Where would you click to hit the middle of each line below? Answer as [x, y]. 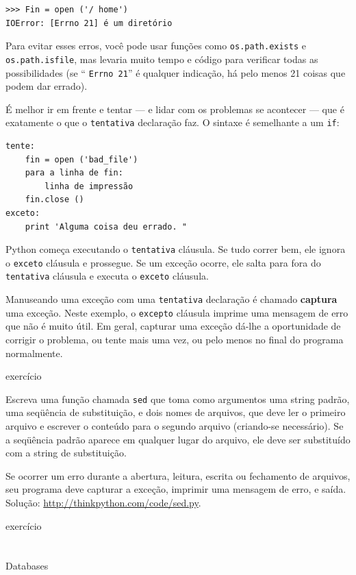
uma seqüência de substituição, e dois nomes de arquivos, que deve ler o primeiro [176, 412]
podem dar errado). [47, 86]
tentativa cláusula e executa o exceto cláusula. [107, 276]
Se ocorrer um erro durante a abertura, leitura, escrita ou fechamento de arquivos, [178, 475]
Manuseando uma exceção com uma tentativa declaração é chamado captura [171, 299]
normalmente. [34, 353]
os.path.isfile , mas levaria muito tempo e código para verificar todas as [162, 59]
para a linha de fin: [74, 173]
